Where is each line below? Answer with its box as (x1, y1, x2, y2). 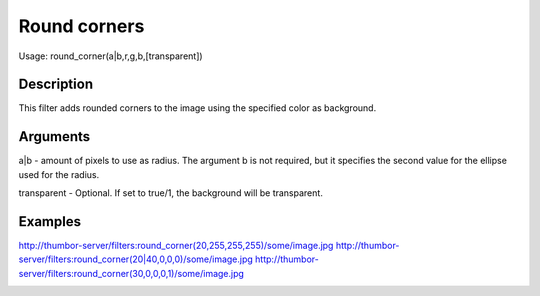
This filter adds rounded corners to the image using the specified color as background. (18, 102, 377, 114)
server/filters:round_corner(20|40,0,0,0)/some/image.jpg (18, 253, 254, 265)
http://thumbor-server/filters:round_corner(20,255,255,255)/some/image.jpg (18, 240, 334, 252)
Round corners (18, 15, 145, 37)
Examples (18, 213, 82, 230)
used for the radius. (18, 168, 100, 180)
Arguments (18, 128, 91, 145)
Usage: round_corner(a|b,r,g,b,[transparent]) (18, 50, 204, 62)
